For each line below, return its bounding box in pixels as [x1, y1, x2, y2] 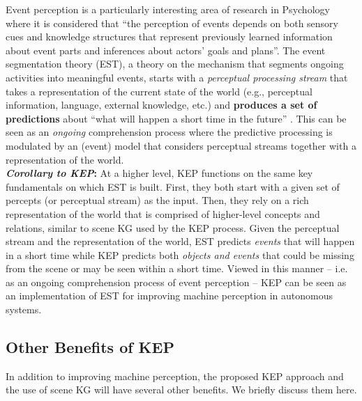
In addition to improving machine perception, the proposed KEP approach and [6, 368, 344, 383]
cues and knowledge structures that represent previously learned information [6, 29, 333, 44]
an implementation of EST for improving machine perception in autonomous [6, 288, 333, 303]
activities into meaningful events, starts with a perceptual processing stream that [6, 70, 348, 84]
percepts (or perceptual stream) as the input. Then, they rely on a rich [6, 193, 309, 207]
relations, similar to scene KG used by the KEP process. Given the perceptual [6, 220, 340, 235]
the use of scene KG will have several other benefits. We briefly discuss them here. [6, 382, 357, 397]
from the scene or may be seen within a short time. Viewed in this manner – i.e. [6, 261, 348, 276]
